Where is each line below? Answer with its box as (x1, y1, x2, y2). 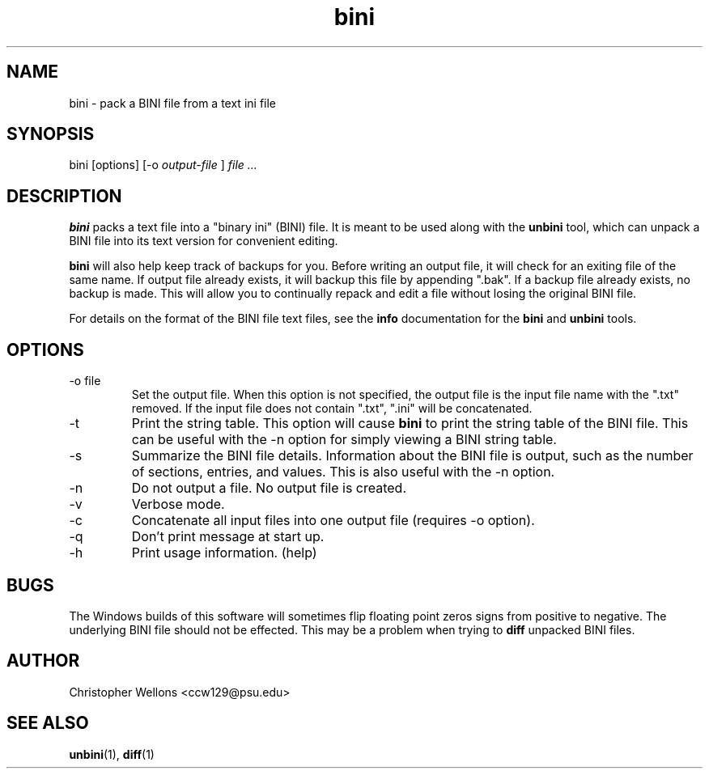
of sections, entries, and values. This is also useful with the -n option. (131, 464, 555, 481)
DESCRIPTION (6, 185, 122, 206)
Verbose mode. (131, 496, 225, 513)
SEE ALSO (6, 713, 89, 734)
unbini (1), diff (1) (69, 747, 155, 761)
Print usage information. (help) (131, 544, 317, 561)
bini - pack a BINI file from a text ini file (69, 95, 276, 110)
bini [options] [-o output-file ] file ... (69, 158, 257, 172)
